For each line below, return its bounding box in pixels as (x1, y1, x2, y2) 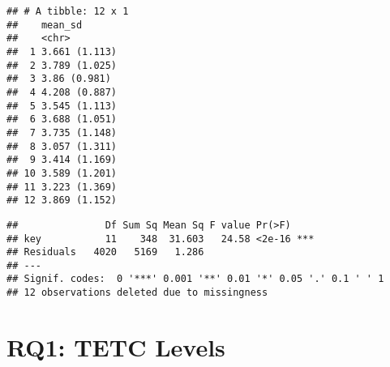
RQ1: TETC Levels (6, 330, 225, 363)
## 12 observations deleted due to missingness (6, 287, 268, 299)
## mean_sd (6, 19, 83, 31)
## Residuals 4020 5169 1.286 (6, 246, 204, 258)
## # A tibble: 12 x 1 (6, 6, 129, 17)
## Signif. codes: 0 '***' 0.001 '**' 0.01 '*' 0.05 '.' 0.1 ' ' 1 (6, 273, 384, 285)
